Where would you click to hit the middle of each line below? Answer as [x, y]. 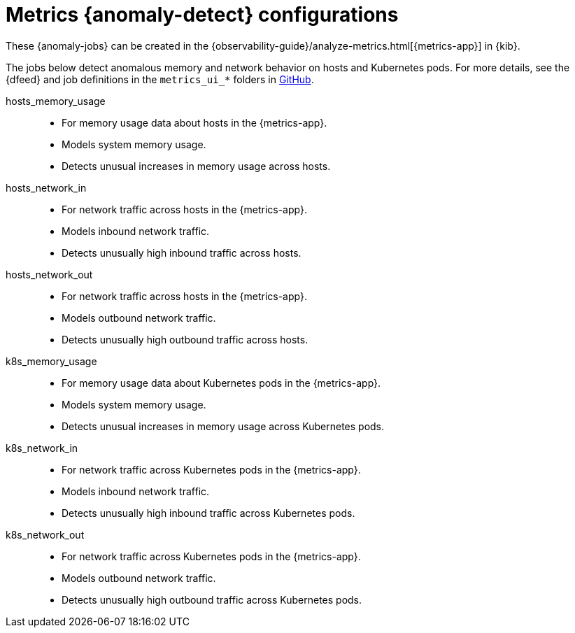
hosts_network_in [46, 187]
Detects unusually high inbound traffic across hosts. [182, 253]
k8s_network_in [42, 448]
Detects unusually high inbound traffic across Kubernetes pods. [208, 513]
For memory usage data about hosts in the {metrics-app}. [194, 122]
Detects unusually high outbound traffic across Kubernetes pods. [212, 599]
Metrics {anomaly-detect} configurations [202, 15]
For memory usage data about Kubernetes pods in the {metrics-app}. [221, 383]
